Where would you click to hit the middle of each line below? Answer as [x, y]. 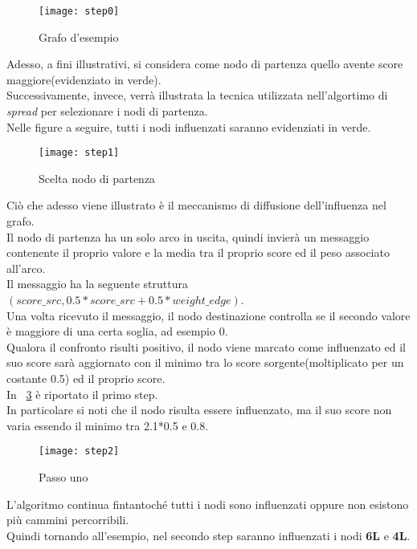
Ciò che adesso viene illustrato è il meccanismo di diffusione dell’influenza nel [196, 205]
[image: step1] [79, 153]
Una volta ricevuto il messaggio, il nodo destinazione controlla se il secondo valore [208, 315]
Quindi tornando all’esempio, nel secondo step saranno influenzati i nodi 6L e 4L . [208, 535]
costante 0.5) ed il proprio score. [86, 378]
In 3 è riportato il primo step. [82, 394]
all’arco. [26, 268]
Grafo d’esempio [79, 37]
